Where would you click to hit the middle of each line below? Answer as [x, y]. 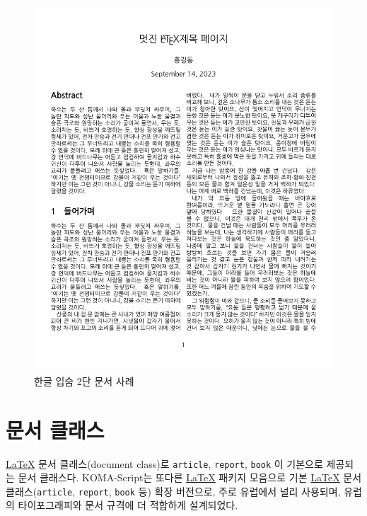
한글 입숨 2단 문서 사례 [84, 380]
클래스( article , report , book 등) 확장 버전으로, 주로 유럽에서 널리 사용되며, [173, 491]
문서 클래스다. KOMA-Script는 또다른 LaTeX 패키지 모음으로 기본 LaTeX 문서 [190, 477]
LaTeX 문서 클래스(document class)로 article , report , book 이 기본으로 [164, 463]
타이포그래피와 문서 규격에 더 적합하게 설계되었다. [128, 505]
